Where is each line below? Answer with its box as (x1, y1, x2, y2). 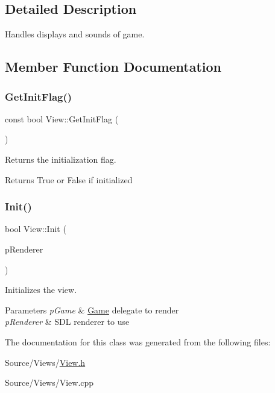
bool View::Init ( (5, 222, 66, 235)
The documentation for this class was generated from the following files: (5, 335, 271, 348)
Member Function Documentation (5, 57, 222, 76)
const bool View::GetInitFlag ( (5, 112, 119, 125)
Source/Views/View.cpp (5, 376, 94, 389)
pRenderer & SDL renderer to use (5, 315, 130, 328)
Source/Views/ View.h (5, 356, 86, 368)
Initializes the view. (5, 283, 77, 296)
